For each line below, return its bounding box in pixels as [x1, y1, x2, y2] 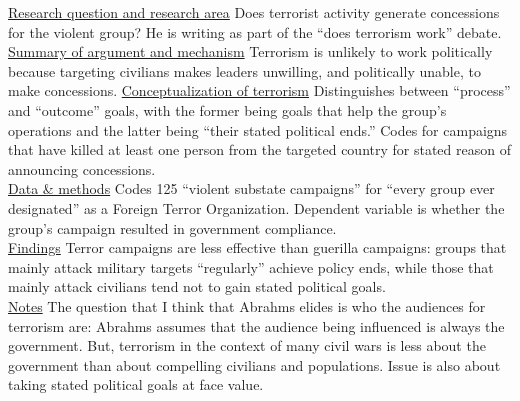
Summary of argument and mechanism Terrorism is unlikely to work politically [8, 41, 493, 62]
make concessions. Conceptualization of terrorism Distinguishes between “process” [8, 80, 511, 101]
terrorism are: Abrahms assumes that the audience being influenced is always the [8, 315, 505, 336]
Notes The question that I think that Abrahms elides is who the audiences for [8, 295, 486, 316]
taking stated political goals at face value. [8, 374, 264, 395]
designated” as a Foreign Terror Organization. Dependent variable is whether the [8, 197, 505, 218]
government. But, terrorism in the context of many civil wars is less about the [8, 335, 486, 356]
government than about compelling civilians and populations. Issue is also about [8, 354, 501, 375]
